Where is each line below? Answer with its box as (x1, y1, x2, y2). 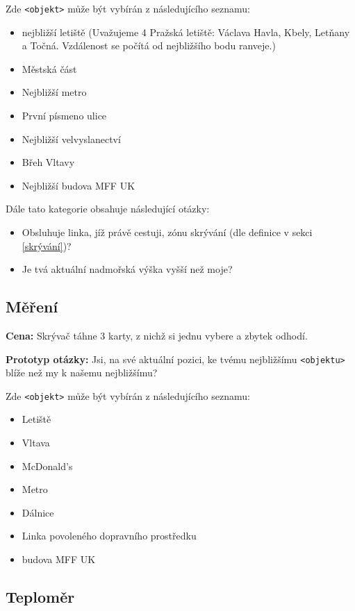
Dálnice (22, 505, 54, 519)
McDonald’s (22, 458, 73, 473)
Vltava (22, 435, 50, 450)
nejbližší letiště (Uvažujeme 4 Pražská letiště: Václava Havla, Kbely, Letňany (22, 24, 350, 39)
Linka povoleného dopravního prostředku (22, 528, 197, 543)
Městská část (22, 61, 77, 76)
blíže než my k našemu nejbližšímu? (6, 365, 158, 380)
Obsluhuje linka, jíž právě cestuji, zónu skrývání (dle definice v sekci (22, 225, 313, 239)
